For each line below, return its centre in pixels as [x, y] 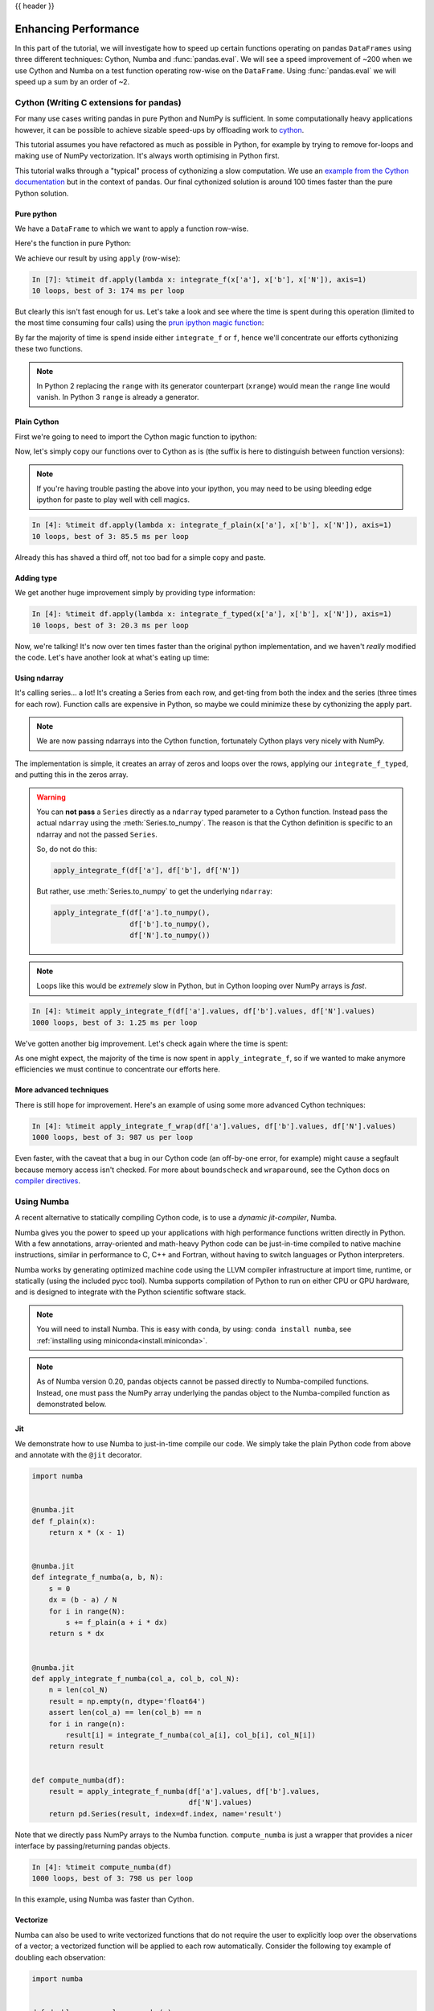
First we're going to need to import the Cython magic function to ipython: [136, 436]
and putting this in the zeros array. [72, 775]
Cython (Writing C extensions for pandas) [98, 102]
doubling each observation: [60, 1957]
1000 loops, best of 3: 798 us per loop [112, 1879]
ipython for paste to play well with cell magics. [113, 500]
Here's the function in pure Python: [73, 243]
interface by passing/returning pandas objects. [92, 1846]
